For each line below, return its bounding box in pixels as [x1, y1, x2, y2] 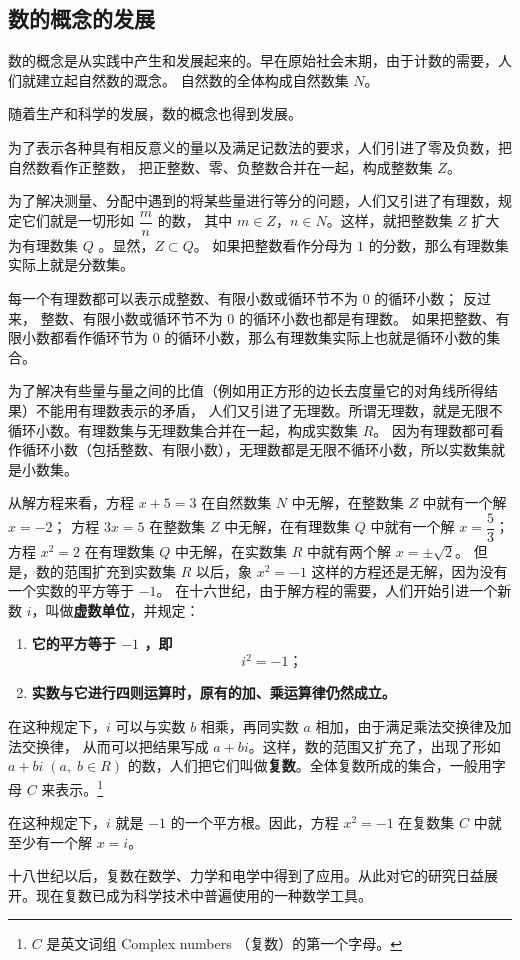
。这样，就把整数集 [326, 210, 453, 231]
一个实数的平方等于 [8, 580, 134, 601]
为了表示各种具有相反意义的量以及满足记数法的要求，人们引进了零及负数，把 [8, 136, 512, 157]
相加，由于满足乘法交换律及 [315, 716, 498, 737]
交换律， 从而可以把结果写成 [21, 735, 209, 756]
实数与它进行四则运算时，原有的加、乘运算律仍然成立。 [31, 682, 396, 703]
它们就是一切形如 [21, 210, 134, 231]
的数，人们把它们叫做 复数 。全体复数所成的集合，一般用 [127, 755, 492, 776]
